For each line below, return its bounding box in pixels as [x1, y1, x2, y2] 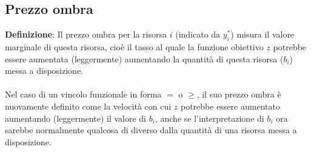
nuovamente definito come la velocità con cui [5, 99, 172, 112]
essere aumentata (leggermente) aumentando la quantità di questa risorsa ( [5, 52, 284, 65]
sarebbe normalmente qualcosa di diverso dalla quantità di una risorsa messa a [5, 124, 297, 136]
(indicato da [175, 28, 221, 41]
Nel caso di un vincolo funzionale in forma [5, 88, 162, 101]
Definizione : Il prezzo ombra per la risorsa [5, 28, 167, 41]
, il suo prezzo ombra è [196, 88, 281, 101]
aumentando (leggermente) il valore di [5, 111, 147, 124]
